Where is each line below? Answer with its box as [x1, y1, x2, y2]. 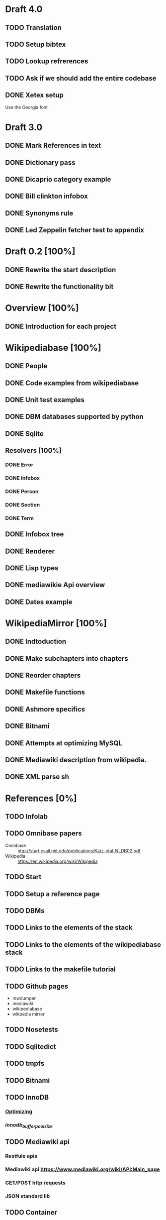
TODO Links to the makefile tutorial [5, 965, 116, 974]
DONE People [5, 362, 48, 370]
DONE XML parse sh [5, 773, 70, 781]
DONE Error [5, 461, 34, 468]
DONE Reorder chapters [5, 671, 81, 680]
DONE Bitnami [5, 722, 50, 730]
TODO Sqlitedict [5, 1042, 56, 1051]
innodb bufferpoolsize [5, 1121, 53, 1129]
